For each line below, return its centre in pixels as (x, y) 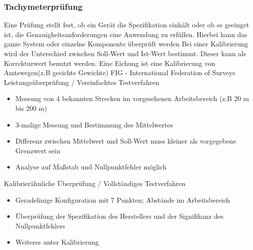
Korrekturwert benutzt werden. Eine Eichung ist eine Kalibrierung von (110, 63)
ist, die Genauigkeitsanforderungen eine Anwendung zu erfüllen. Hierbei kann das (126, 34)
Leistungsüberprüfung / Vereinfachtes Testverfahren (82, 82)
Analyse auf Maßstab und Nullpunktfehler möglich (91, 167)
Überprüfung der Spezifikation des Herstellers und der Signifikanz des (119, 216)
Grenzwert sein (38, 150)
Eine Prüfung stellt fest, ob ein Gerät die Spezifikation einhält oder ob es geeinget (126, 25)
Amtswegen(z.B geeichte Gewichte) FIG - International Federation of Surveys (120, 73)
